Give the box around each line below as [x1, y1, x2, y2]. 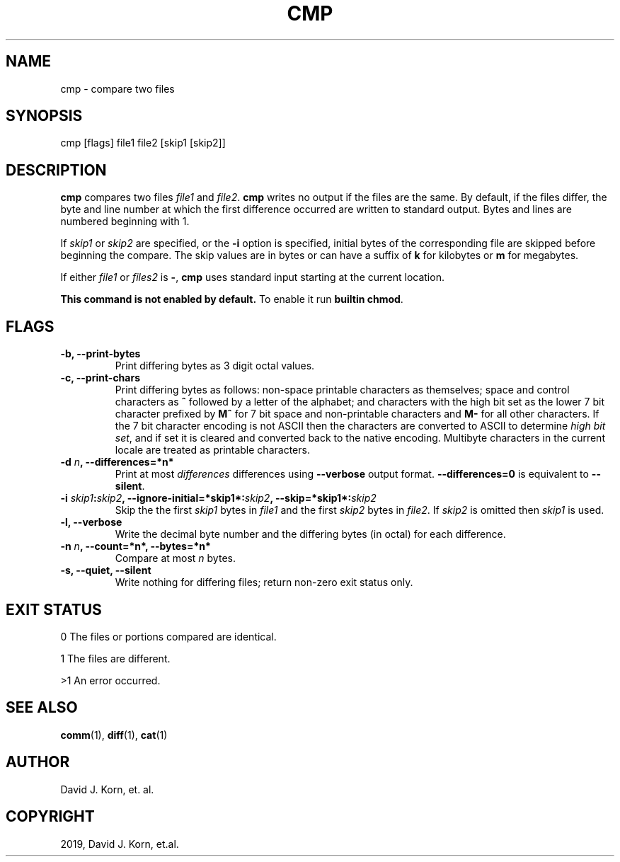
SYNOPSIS [6, 107, 83, 125]
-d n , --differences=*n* [60, 456, 174, 469]
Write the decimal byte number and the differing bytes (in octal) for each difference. [115, 528, 506, 541]
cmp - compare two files [60, 82, 175, 95]
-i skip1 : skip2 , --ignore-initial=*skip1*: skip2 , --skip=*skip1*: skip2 [60, 492, 377, 505]
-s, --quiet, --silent [60, 564, 151, 577]
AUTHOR [6, 753, 70, 771]
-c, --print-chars [60, 372, 140, 384]
